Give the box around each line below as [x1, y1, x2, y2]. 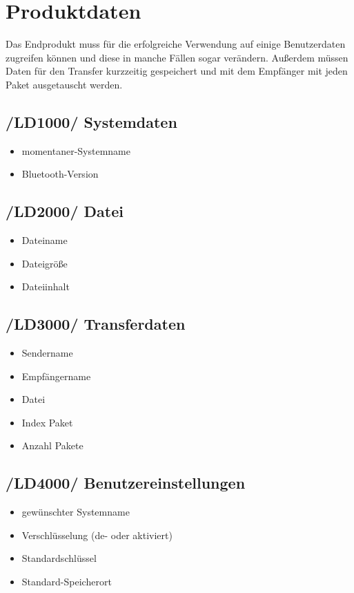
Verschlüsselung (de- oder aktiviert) [21, 527, 173, 542]
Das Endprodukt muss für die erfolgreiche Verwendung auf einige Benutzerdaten [6, 37, 346, 51]
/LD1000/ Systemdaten [6, 111, 177, 132]
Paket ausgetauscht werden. [6, 77, 123, 91]
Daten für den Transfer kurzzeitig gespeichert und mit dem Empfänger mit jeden [6, 64, 348, 78]
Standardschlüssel [21, 551, 97, 565]
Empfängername [21, 368, 91, 383]
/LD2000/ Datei [6, 200, 124, 222]
